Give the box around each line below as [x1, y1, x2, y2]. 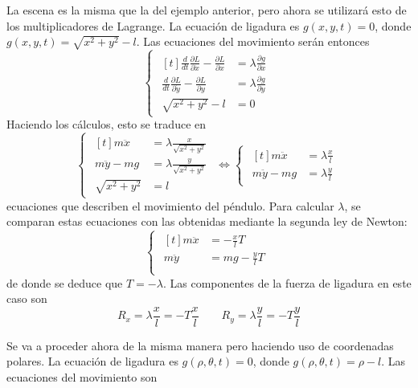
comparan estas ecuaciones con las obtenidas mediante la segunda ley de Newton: [6, 213, 408, 230]
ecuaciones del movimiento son [6, 369, 158, 386]
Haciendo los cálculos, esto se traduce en [6, 116, 207, 133]
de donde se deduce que [6, 274, 123, 291]
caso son [6, 290, 47, 307]
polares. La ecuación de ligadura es [6, 353, 178, 370]
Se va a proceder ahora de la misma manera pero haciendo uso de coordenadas [6, 337, 394, 353]
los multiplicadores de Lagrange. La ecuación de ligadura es [6, 17, 300, 34]
